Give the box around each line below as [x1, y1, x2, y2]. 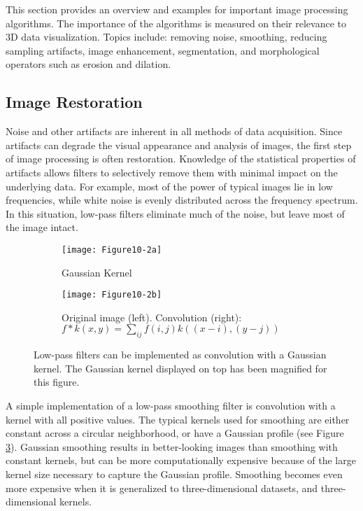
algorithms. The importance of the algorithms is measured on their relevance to [6, 15, 347, 30]
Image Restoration [6, 91, 143, 113]
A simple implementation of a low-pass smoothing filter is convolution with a [6, 398, 336, 412]
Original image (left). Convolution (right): [62, 309, 242, 324]
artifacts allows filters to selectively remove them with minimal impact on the [6, 164, 338, 179]
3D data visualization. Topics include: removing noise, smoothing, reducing [6, 29, 327, 44]
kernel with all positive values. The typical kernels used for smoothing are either [6, 412, 350, 426]
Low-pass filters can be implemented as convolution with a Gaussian [34, 347, 327, 362]
